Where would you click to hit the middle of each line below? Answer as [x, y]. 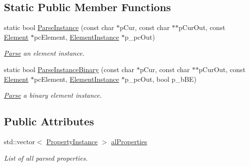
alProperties [129, 141]
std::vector [19, 141]
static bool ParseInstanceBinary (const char [69, 69]
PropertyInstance [72, 141]
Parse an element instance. [44, 53]
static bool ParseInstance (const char [59, 27]
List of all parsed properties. [46, 158]
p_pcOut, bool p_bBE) [160, 79]
